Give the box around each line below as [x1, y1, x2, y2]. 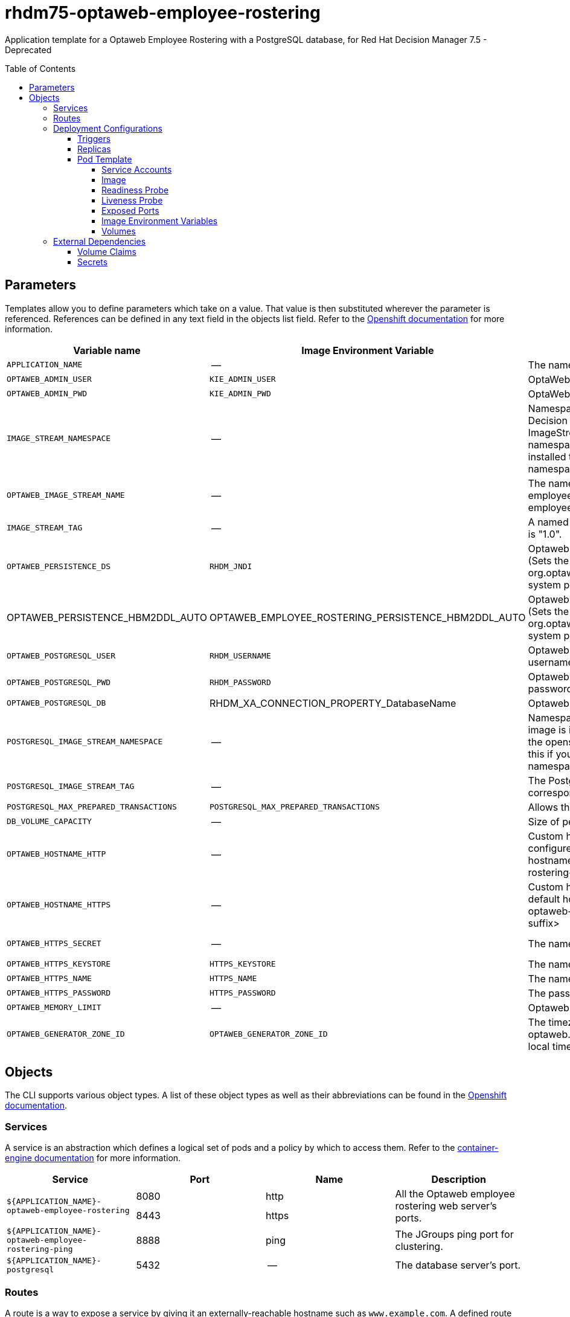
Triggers [77, 133, 111, 144]
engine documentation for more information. [5, 1153, 181, 1164]
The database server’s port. [395, 1259, 521, 1272]
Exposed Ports [101, 205, 159, 216]
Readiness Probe [101, 184, 169, 195]
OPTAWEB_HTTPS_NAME [7, 974, 92, 984]
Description [431, 1173, 486, 1186]
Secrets [77, 256, 108, 267]
